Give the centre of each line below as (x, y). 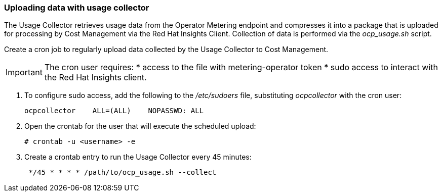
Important (24, 72)
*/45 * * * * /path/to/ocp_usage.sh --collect (123, 173)
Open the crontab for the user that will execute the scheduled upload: (140, 126)
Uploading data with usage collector (77, 8)
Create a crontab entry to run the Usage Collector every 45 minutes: (138, 157)
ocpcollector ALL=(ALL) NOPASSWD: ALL (114, 111)
